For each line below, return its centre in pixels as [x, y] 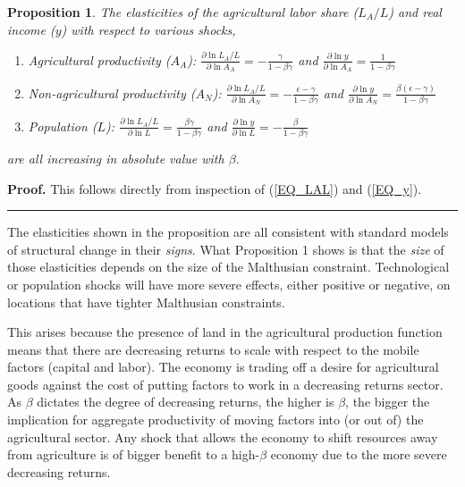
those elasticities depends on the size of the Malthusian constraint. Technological [228, 267]
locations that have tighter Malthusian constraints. [146, 302]
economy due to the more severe [359, 454]
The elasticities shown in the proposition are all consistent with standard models [228, 232]
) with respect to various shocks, [148, 29]
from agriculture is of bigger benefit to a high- [134, 454]
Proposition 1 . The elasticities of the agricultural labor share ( [183, 12]
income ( [31, 29]
